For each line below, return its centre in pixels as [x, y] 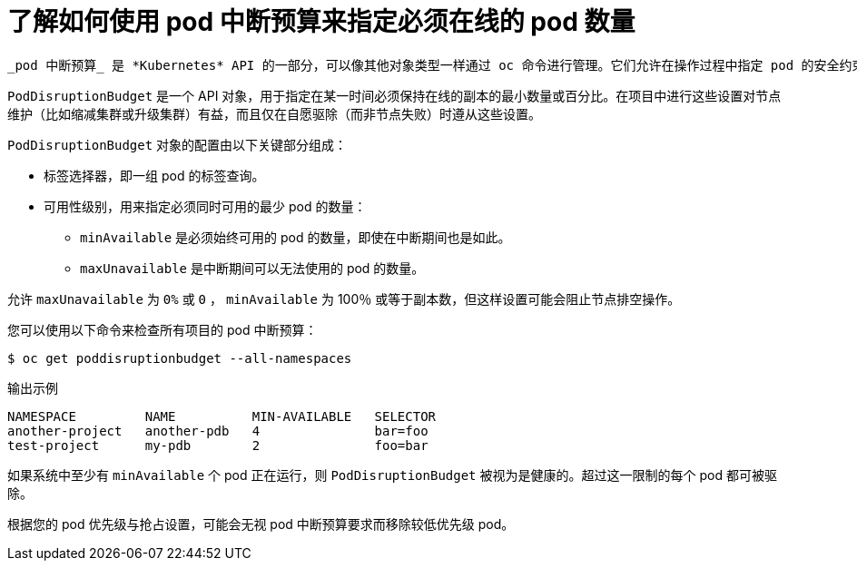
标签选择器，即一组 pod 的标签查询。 [154, 175]
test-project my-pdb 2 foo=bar [218, 445]
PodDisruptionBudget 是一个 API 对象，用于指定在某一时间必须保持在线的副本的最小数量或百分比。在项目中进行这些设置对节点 [394, 95]
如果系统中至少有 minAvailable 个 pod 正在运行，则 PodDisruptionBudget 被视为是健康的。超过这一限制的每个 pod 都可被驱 [392, 475]
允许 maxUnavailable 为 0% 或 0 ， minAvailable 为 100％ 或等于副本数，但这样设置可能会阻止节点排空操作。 [344, 299]
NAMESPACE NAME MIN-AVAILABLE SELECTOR [222, 416]
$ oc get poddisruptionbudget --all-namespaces [180, 358]
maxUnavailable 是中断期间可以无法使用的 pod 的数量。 [252, 268]
